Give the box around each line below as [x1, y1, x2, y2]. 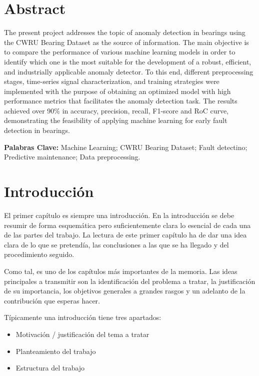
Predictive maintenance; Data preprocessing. [4, 151, 140, 162]
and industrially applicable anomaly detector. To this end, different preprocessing [4, 66, 253, 76]
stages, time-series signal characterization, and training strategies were [4, 76, 219, 86]
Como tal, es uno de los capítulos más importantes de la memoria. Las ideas [4, 265, 237, 276]
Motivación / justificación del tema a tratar [15, 328, 149, 339]
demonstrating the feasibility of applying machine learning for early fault [4, 115, 227, 125]
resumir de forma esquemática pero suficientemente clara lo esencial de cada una [4, 219, 251, 230]
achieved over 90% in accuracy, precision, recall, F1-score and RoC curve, [4, 105, 229, 115]
